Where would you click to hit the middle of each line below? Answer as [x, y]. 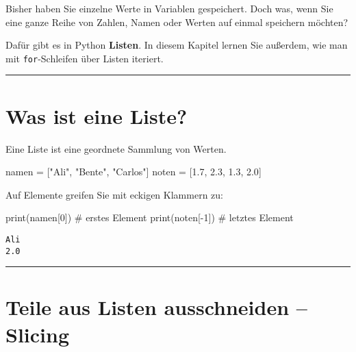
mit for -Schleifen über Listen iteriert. [85, 58]
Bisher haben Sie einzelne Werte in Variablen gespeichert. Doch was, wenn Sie [169, 8]
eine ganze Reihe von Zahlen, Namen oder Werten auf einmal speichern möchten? [177, 22]
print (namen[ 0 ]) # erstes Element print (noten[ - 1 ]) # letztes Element [150, 217]
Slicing [37, 334]
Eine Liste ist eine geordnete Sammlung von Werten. [116, 148]
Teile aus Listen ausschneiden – [156, 307]
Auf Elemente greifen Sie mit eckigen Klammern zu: [114, 194]
